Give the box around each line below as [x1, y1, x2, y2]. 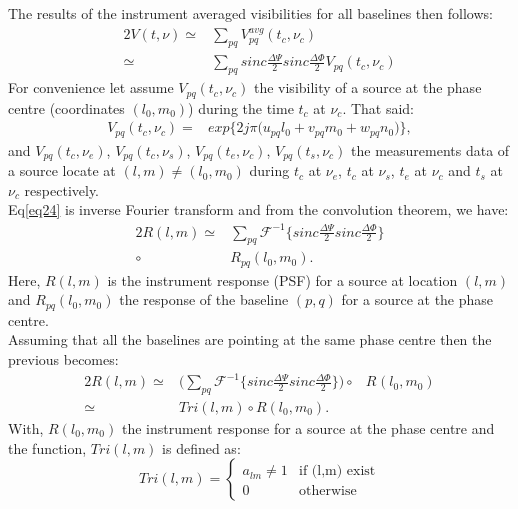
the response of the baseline [119, 289, 289, 310]
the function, [8, 437, 87, 458]
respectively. [24, 179, 100, 200]
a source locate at [8, 160, 116, 181]
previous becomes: [8, 349, 119, 370]
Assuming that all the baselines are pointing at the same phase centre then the [8, 329, 492, 350]
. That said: [342, 97, 415, 118]
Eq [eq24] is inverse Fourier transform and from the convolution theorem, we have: [8, 199, 509, 220]
